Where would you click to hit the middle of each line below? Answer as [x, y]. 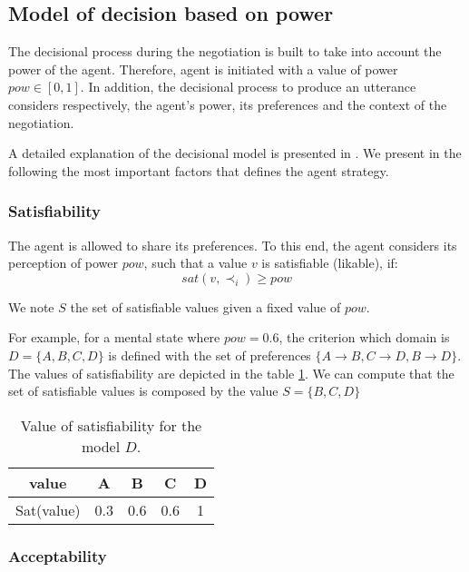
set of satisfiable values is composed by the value [143, 391]
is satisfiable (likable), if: [330, 263]
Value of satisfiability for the [111, 425]
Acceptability [58, 555]
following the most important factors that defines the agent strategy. [199, 170]
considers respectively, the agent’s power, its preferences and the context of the [228, 104]
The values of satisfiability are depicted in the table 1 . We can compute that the [231, 373]
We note [31, 306]
